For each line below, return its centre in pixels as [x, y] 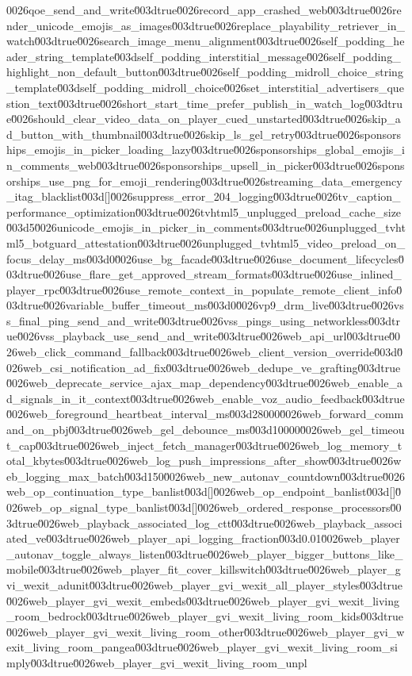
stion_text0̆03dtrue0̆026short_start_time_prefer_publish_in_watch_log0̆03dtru [204, 103]
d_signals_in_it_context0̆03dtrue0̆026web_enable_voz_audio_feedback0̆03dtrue [206, 398]
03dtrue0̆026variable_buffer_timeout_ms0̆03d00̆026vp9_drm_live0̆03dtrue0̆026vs [205, 305]
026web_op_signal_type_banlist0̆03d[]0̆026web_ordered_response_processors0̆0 [204, 507]
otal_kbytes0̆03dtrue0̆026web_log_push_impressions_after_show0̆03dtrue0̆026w [204, 461]
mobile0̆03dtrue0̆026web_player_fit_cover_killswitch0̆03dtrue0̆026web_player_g [204, 569]
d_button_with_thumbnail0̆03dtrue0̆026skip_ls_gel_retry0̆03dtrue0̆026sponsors [204, 134]
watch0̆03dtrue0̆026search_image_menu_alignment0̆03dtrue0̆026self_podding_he [206, 41]
